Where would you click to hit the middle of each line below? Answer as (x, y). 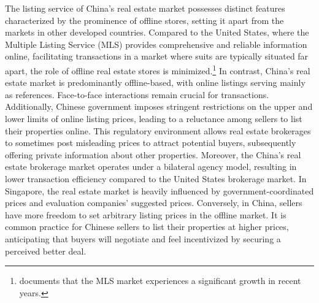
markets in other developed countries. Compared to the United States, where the (157, 32)
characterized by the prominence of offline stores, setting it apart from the (144, 20)
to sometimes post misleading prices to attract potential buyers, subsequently (151, 143)
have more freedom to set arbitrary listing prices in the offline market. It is (146, 214)
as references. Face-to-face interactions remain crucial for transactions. (137, 94)
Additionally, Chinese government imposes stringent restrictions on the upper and (159, 106)
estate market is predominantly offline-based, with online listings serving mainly (155, 82)
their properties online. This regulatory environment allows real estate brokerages (158, 130)
